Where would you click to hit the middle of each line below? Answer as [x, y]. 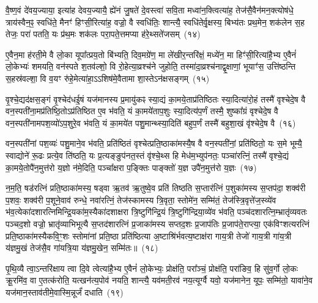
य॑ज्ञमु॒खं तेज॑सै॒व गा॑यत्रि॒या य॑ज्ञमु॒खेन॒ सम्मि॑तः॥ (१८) [82, 248]
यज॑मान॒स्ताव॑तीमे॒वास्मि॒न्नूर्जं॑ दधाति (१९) [65, 292]
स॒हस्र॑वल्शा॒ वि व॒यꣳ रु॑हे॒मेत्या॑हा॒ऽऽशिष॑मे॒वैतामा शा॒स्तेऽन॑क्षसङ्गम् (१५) [108, 78]
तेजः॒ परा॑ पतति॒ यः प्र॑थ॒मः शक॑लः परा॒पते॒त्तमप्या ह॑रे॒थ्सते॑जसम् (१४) [103, 34]
